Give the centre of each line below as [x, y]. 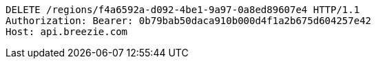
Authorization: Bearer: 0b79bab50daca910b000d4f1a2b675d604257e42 [189, 21]
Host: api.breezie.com [67, 32]
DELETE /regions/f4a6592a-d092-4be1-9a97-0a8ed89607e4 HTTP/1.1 [183, 10]
